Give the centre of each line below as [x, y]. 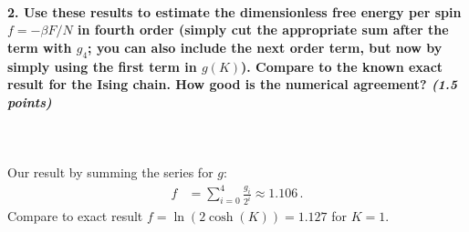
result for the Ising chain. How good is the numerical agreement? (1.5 [233, 84]
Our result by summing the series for [110, 172]
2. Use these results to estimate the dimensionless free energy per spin [234, 11]
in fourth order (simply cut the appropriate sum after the [263, 30]
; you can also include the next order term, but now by [265, 47]
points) [30, 101]
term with [40, 47]
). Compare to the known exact [342, 66]
